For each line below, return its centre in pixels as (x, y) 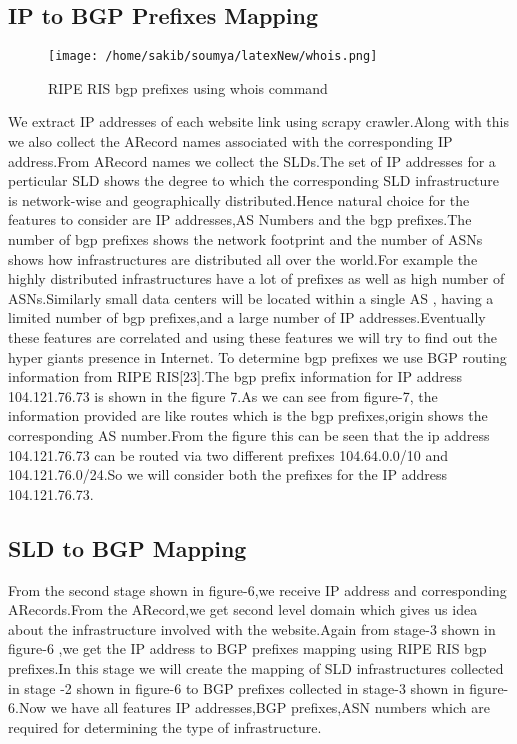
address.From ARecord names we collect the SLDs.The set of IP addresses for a (252, 160)
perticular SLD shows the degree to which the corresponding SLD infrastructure (254, 180)
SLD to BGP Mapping (127, 547)
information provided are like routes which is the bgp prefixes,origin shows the (248, 415)
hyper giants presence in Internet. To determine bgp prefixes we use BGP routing (257, 356)
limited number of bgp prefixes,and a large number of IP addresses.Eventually (247, 317)
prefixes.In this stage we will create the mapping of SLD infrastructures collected (256, 667)
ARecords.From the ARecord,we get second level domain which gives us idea (243, 609)
